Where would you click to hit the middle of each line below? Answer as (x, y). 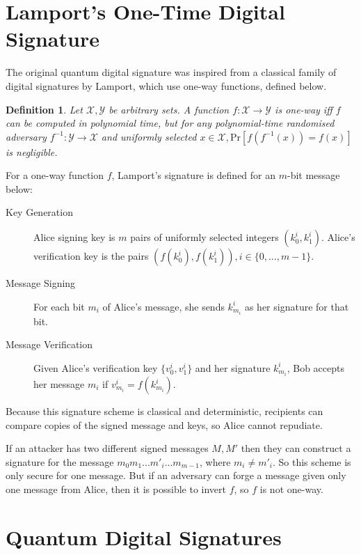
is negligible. (32, 151)
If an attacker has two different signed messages (107, 448)
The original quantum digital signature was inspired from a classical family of (171, 72)
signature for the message (60, 461)
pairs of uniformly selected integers (204, 237)
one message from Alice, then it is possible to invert (116, 489)
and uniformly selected (149, 136)
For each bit (59, 306)
